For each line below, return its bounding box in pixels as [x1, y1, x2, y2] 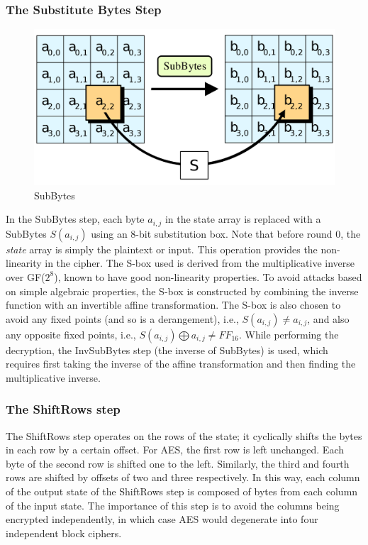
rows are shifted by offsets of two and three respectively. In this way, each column [6, 470, 360, 485]
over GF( [6, 269, 45, 284]
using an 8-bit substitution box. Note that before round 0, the [91, 226, 361, 241]
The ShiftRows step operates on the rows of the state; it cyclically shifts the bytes [6, 428, 362, 443]
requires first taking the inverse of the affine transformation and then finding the [6, 356, 356, 371]
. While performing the [238, 326, 339, 341]
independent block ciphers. [6, 525, 122, 540]
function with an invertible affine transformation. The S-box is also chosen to [6, 297, 341, 312]
